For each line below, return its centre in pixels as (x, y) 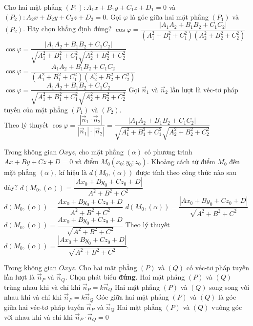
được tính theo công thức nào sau (186, 172)
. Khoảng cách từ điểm (181, 161)
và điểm (87, 161)
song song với (229, 287)
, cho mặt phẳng (99, 151)
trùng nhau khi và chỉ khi (42, 287)
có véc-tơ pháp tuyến (218, 267)
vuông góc (227, 307)
